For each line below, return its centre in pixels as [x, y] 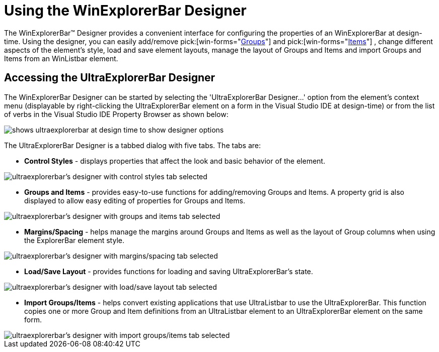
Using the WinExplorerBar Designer [125, 11]
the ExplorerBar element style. [74, 240]
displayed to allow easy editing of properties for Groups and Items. [135, 200]
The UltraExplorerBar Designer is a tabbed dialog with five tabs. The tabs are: [132, 145]
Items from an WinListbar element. [61, 58]
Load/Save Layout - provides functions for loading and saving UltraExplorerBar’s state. [169, 271]
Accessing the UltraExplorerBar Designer [110, 78]
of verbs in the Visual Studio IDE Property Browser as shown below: [116, 114]
